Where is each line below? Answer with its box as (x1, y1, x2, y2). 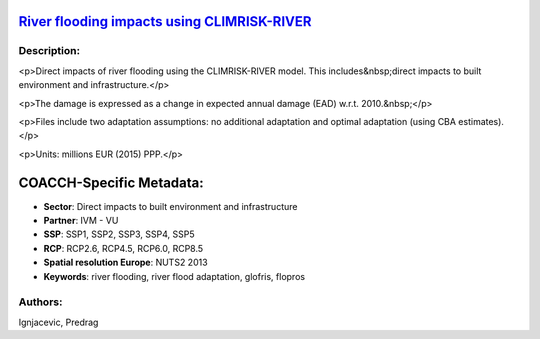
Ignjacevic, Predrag (18, 316, 99, 328)
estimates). (458, 115, 505, 127)
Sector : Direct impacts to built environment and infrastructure (43, 200, 298, 212)
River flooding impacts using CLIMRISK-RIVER (18, 13, 312, 30)
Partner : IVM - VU (43, 215, 119, 227)
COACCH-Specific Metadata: (18, 174, 204, 191)
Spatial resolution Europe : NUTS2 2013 (43, 256, 209, 269)
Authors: (18, 295, 63, 309)
